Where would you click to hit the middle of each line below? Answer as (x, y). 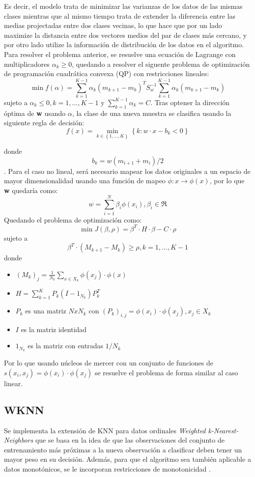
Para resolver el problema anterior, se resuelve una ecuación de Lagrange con (120, 54)
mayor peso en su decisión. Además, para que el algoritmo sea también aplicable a (127, 459)
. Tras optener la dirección (190, 102)
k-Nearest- (223, 430)
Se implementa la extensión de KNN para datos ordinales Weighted (105, 430)
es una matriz (46, 311)
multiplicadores (27, 64)
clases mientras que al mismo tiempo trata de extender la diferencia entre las (120, 15)
